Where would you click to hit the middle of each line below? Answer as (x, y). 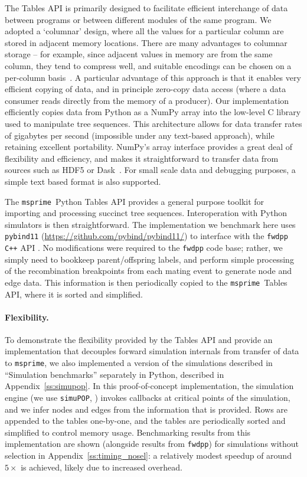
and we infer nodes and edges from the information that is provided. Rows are (146, 409)
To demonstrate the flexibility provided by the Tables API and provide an (139, 339)
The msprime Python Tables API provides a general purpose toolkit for (135, 201)
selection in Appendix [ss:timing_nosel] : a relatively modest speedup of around (148, 455)
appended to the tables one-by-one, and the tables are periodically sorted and (145, 421)
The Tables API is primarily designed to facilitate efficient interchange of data (146, 8)
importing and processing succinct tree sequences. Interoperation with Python (146, 213)
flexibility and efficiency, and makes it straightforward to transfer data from (142, 158)
